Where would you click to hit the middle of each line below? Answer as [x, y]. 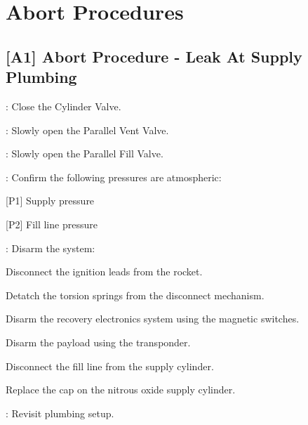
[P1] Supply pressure [50, 201]
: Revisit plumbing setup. [60, 413]
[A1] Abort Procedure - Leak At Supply [154, 56]
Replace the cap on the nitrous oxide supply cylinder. [121, 390]
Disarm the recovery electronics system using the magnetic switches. [153, 319]
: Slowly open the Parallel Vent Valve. [87, 130]
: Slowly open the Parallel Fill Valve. [85, 153]
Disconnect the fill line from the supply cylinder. [110, 366]
